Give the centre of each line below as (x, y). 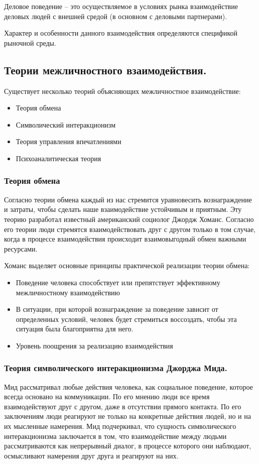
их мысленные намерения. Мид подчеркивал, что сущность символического (120, 426)
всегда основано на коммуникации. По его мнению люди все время (107, 396)
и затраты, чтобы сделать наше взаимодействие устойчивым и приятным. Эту (123, 209)
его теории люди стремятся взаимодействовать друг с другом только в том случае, (130, 229)
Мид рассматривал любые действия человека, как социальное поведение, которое (128, 386)
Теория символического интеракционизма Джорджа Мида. (116, 368)
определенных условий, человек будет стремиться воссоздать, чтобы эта (126, 319)
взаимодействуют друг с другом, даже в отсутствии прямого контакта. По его (123, 406)
